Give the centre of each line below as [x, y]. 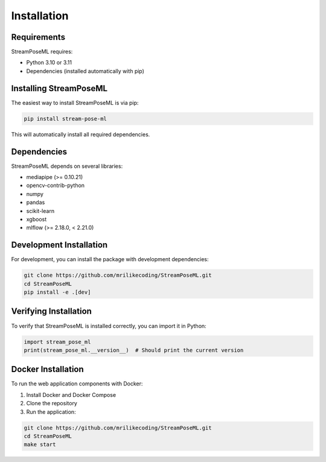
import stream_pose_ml [57, 342]
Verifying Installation [51, 312]
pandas [36, 203]
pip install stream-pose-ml [65, 119]
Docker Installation [47, 369]
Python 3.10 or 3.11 [49, 63]
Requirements [38, 37]
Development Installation [59, 245]
